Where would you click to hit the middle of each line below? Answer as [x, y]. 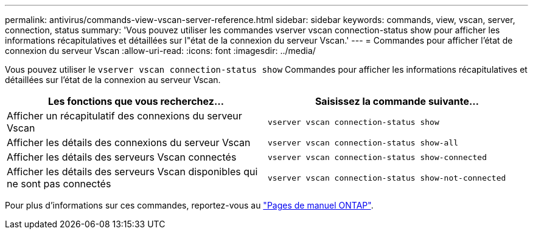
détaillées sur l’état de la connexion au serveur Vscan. [113, 80]
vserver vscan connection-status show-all [363, 142]
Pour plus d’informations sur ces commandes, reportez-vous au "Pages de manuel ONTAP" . [189, 205]
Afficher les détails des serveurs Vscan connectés [122, 157]
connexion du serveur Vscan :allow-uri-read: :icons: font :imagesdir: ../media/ [160, 51]
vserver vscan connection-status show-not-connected [387, 178]
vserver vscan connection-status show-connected [378, 157]
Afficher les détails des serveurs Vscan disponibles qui [132, 172]
